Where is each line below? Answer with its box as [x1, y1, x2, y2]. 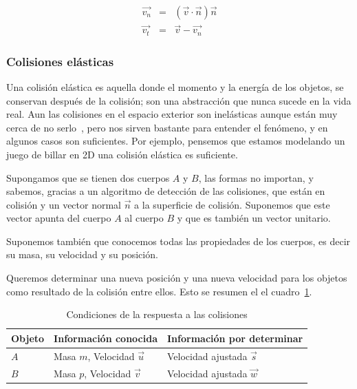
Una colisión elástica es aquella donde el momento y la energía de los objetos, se [6, 79, 344, 94]
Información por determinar [167, 330, 303, 345]
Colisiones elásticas [6, 52, 114, 70]
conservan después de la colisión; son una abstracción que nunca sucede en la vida [6, 93, 351, 107]
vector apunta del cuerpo [6, 211, 111, 225]
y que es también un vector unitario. [177, 211, 331, 225]
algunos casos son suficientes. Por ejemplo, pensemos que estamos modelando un [6, 134, 345, 148]
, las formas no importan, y [198, 170, 314, 185]
